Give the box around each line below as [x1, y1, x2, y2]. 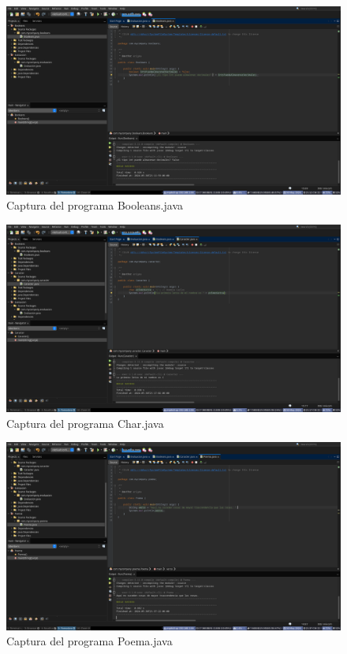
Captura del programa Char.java [6, 414, 164, 431]
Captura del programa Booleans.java [6, 197, 184, 214]
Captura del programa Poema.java [6, 633, 173, 649]
